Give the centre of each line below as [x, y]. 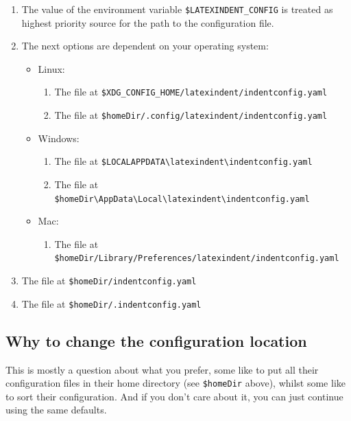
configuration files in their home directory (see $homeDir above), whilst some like [176, 383]
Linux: [51, 68]
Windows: [59, 138]
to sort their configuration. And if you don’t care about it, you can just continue [174, 396]
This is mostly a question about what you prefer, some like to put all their [162, 369]
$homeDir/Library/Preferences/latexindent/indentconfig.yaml [197, 259]
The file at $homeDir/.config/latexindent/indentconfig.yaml [191, 115]
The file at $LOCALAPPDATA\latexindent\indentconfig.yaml [183, 161]
